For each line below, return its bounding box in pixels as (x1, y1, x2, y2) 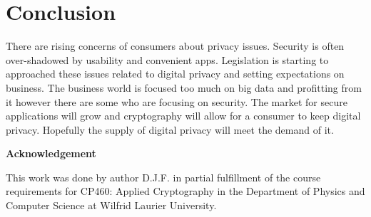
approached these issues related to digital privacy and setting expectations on (6, 66, 345, 81)
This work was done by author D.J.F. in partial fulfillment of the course (6, 169, 321, 184)
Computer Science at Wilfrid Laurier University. (6, 198, 217, 213)
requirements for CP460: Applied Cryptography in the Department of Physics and (6, 184, 365, 199)
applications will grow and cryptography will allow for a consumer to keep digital (6, 108, 361, 123)
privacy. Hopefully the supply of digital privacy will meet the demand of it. (6, 122, 334, 137)
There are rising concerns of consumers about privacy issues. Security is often (6, 38, 345, 53)
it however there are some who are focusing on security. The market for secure (6, 94, 347, 109)
